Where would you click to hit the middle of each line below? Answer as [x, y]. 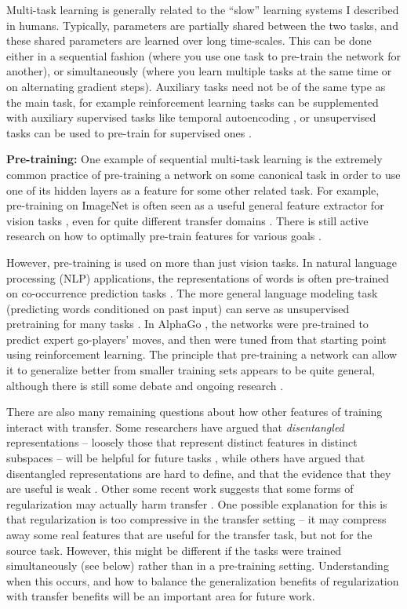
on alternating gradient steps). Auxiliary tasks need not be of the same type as [196, 86]
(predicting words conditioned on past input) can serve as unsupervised [178, 308]
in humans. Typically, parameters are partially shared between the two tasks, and [202, 25]
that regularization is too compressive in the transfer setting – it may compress [196, 519]
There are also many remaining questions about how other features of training [194, 412]
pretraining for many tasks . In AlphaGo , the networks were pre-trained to [187, 324]
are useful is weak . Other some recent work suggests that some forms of [180, 489]
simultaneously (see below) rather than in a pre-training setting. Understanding [198, 565]
